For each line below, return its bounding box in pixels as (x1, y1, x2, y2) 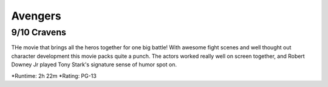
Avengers (11, 9, 61, 23)
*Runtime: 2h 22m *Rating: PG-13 (11, 72, 97, 79)
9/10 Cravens (11, 27, 67, 38)
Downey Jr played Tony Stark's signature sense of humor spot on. (11, 61, 177, 68)
